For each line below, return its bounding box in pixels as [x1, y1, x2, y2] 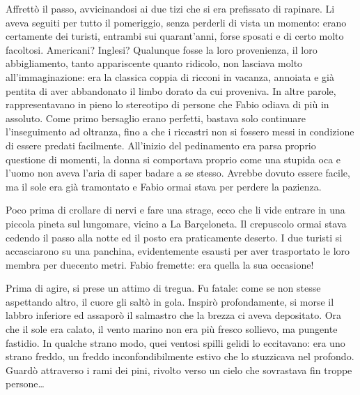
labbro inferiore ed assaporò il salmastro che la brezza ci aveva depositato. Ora [6, 308, 342, 322]
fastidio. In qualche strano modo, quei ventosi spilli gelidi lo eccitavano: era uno [6, 335, 345, 350]
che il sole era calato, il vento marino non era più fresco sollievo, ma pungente [6, 322, 338, 336]
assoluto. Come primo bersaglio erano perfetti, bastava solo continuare [6, 110, 306, 125]
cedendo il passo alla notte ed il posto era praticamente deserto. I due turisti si [6, 230, 343, 244]
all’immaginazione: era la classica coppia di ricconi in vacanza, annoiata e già [6, 69, 334, 84]
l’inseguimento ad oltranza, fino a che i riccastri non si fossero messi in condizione [6, 124, 354, 139]
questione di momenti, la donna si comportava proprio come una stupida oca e [6, 151, 341, 166]
